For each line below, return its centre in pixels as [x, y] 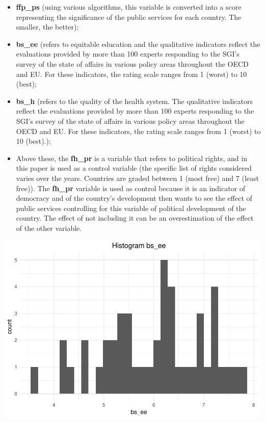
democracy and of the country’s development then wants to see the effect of [134, 198]
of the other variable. [49, 228]
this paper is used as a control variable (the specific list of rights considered [134, 168]
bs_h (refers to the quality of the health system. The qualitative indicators [135, 101]
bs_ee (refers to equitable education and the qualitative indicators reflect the [138, 44]
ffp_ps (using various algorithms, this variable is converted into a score [129, 7]
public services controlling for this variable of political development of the [131, 208]
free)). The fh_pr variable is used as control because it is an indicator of [131, 188]
